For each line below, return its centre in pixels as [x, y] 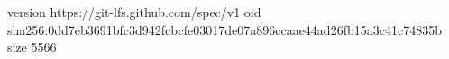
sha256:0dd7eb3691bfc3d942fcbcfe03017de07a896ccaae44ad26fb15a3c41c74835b [224, 29]
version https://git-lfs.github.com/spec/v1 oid [134, 12]
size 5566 [32, 47]
